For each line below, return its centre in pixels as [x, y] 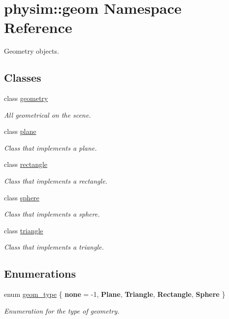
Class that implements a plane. [50, 147]
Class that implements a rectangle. [56, 181]
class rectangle [26, 164]
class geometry [26, 98]
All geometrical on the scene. [48, 114]
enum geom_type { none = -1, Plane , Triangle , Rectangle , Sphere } [115, 294]
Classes [23, 78]
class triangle [24, 230]
